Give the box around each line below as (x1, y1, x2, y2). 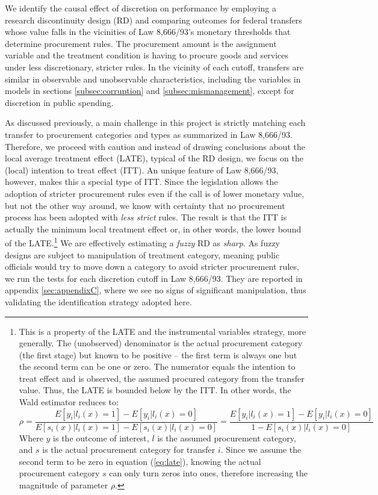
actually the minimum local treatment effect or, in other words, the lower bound (5, 222, 302, 235)
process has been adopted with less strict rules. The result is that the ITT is (5, 211, 287, 223)
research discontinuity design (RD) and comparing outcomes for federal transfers (5, 13, 302, 26)
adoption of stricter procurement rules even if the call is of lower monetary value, (5, 187, 305, 199)
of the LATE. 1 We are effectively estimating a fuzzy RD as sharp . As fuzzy (5, 235, 280, 249)
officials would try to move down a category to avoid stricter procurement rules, (5, 260, 299, 273)
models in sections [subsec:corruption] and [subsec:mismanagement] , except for (5, 84, 294, 97)
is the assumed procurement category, (157, 431, 296, 444)
